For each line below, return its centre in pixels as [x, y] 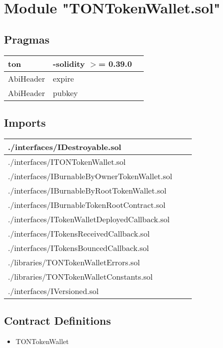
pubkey [65, 93]
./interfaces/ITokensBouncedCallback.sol [79, 248]
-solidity [69, 63]
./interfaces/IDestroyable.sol [65, 147]
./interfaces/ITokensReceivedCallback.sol [79, 233]
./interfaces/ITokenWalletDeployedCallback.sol [89, 219]
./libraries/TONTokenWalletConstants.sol [81, 276]
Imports [25, 122]
